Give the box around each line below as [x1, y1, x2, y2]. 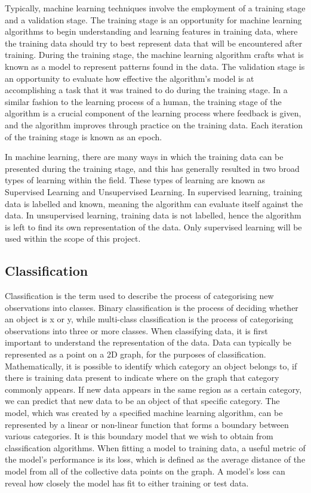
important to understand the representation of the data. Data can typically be [5, 336, 292, 349]
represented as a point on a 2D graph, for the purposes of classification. [5, 348, 266, 360]
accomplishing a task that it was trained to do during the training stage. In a [5, 84, 288, 96]
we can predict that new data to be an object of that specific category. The [5, 395, 280, 407]
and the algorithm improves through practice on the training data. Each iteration [5, 118, 303, 131]
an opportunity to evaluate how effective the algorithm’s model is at [5, 72, 254, 84]
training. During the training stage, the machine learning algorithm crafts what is [5, 48, 304, 61]
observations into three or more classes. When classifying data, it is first [5, 324, 268, 337]
